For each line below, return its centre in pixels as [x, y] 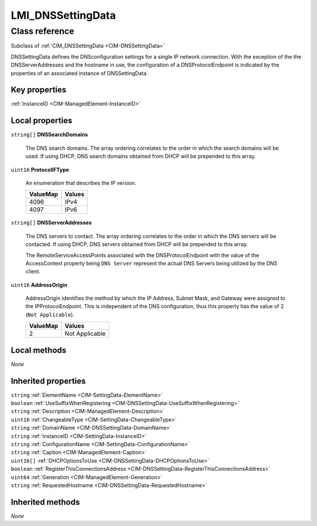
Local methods [39, 350]
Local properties [42, 121]
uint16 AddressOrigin [39, 285]
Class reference [43, 31]
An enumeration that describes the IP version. [81, 183]
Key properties [39, 90]
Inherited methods [45, 502]
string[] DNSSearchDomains [49, 134]
